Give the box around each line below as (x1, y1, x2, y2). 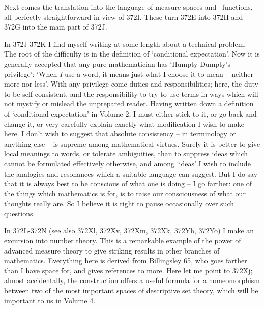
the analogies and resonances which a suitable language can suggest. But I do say (4, 168, 258, 179)
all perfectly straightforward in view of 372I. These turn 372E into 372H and (4, 11, 243, 22)
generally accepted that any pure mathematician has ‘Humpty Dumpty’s (4, 58, 230, 69)
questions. (4, 208, 35, 218)
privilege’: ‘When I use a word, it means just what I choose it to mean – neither (4, 68, 253, 79)
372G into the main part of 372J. (4, 21, 107, 32)
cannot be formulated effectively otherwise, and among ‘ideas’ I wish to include (4, 158, 251, 168)
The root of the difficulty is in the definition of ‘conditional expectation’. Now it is (4, 48, 260, 59)
